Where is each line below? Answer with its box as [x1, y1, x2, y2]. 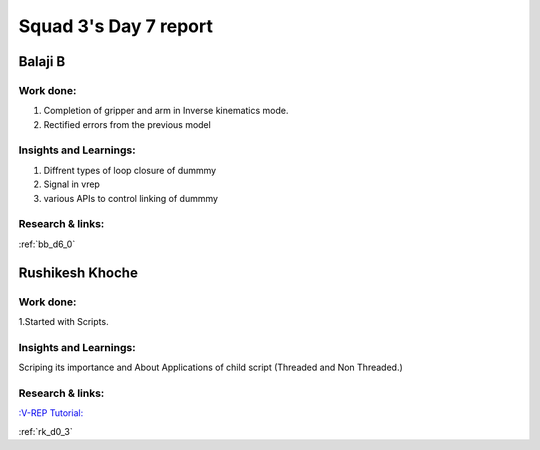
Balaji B [18, 53, 66, 70]
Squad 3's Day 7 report [18, 15, 214, 37]
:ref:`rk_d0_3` [18, 425, 74, 437]
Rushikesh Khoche [18, 264, 139, 281]
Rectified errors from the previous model [43, 118, 212, 130]
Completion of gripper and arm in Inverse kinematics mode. [43, 105, 289, 117]
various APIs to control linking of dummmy [43, 192, 219, 204]
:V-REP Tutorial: [18, 407, 84, 419]
